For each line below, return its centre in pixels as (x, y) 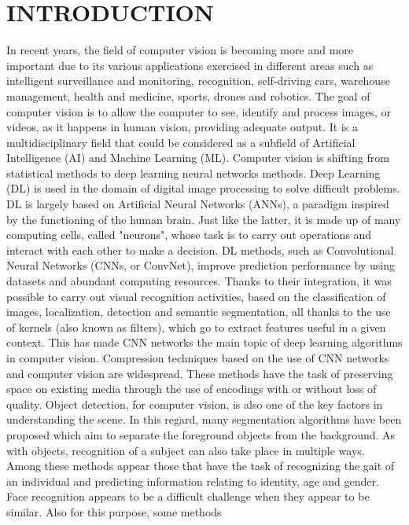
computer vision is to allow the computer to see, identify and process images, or (199, 111)
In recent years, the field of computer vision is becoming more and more (180, 50)
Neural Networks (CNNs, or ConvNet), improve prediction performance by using (201, 265)
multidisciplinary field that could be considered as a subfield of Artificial (181, 142)
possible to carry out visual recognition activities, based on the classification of (196, 296)
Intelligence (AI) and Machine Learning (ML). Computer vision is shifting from (198, 158)
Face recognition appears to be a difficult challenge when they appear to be (188, 496)
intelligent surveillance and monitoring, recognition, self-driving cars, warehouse (198, 81)
